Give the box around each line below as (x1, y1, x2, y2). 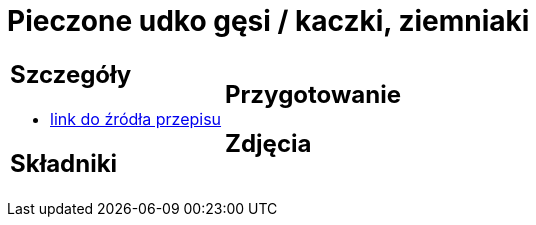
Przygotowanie (225, 79, 401, 109)
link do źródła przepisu (50, 108, 222, 129)
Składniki (10, 148, 118, 178)
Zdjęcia (225, 128, 312, 158)
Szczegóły (10, 59, 132, 89)
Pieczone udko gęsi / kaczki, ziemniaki (7, 4, 530, 38)
